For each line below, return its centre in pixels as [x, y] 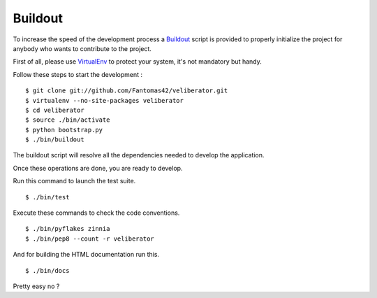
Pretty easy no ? [36, 286]
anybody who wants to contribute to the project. [82, 48]
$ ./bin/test [47, 197]
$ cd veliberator [55, 110]
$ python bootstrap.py [64, 130]
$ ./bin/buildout [55, 140]
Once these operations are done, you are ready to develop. [98, 168]
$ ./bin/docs [47, 270]
